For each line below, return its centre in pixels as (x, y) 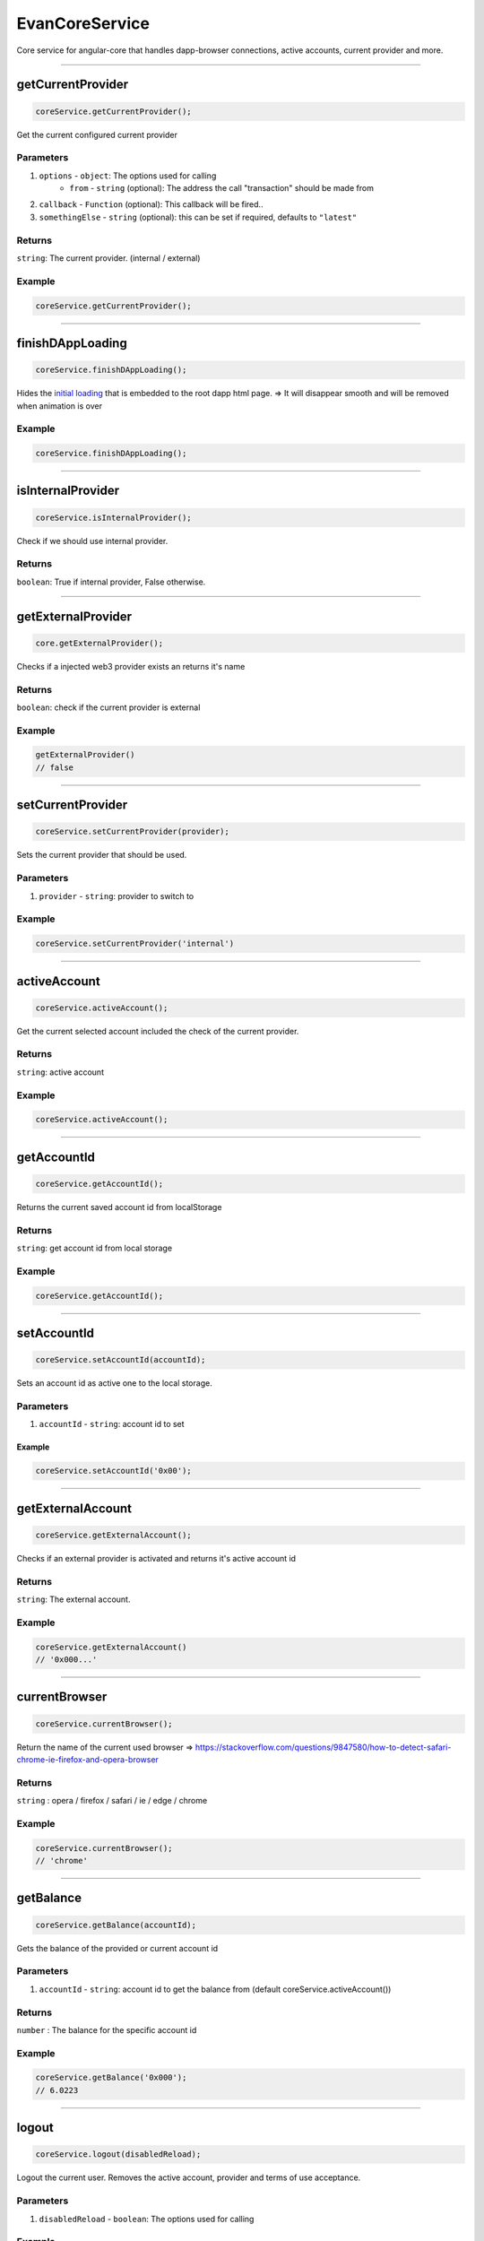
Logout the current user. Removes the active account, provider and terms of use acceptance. (189, 2177)
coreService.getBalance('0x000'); (111, 2078)
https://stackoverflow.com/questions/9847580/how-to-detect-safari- (323, 1747)
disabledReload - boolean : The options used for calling (147, 2219)
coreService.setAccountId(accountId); (121, 1360)
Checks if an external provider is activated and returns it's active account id (156, 1558)
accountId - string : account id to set (112, 1424)
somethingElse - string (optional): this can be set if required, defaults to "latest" (198, 217)
